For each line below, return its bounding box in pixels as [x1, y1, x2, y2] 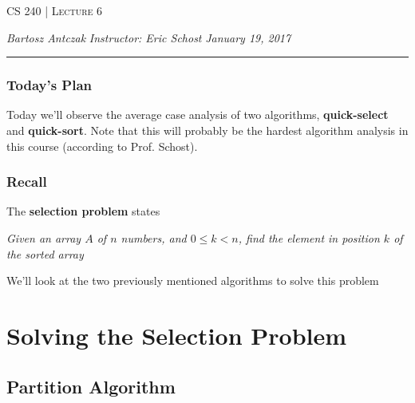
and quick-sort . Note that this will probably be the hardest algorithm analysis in [6, 122, 409, 138]
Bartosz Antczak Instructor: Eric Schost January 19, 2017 [6, 29, 291, 45]
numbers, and [121, 230, 187, 246]
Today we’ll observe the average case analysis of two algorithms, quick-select [6, 106, 389, 123]
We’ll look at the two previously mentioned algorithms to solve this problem [6, 272, 379, 289]
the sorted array [6, 245, 84, 262]
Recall [6, 172, 47, 192]
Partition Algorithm [6, 373, 176, 398]
